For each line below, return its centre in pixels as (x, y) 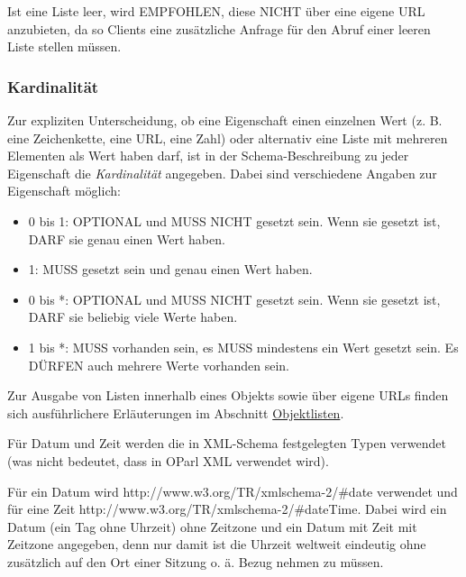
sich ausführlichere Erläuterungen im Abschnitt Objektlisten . (176, 412)
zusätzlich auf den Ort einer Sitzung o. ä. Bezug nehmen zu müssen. (196, 561)
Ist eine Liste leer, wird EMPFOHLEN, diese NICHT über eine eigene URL (216, 11)
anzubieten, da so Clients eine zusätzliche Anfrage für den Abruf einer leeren (219, 28)
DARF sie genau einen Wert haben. (127, 238)
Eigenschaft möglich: (64, 191)
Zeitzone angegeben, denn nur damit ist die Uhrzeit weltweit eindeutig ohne (217, 544)
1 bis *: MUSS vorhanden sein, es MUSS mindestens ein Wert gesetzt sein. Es (243, 347)
